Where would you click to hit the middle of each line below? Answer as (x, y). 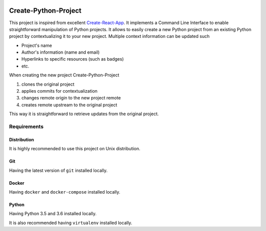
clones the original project (48, 84)
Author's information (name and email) (61, 52)
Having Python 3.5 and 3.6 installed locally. (53, 214)
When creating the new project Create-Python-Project (64, 75)
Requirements (26, 127)
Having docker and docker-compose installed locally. (65, 192)
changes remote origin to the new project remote (71, 98)
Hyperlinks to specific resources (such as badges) (73, 59)
